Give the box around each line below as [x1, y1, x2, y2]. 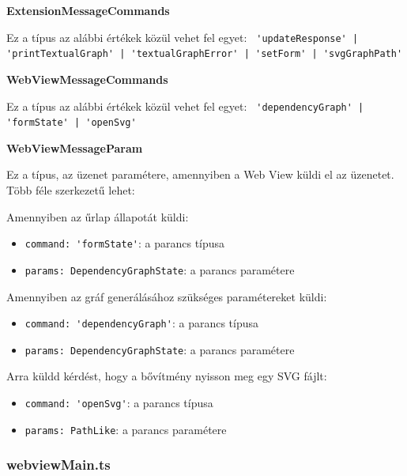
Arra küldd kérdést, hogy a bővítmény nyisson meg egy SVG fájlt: [6, 368, 327, 384]
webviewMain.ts [6, 455, 111, 474]
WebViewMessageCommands [6, 70, 168, 87]
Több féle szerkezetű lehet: [6, 182, 135, 198]
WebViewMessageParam [6, 139, 143, 156]
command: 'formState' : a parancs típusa [24, 235, 225, 251]
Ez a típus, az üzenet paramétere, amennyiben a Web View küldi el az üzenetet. [6, 166, 394, 183]
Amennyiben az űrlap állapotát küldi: [6, 208, 189, 225]
